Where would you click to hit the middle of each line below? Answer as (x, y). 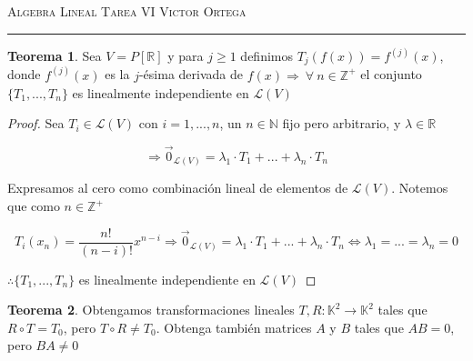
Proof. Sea (36, 123)
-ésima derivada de (191, 74)
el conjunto (391, 74)
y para (186, 56)
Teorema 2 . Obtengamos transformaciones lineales (151, 310)
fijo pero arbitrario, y (342, 123)
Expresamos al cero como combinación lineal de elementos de (178, 188)
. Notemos (420, 188)
